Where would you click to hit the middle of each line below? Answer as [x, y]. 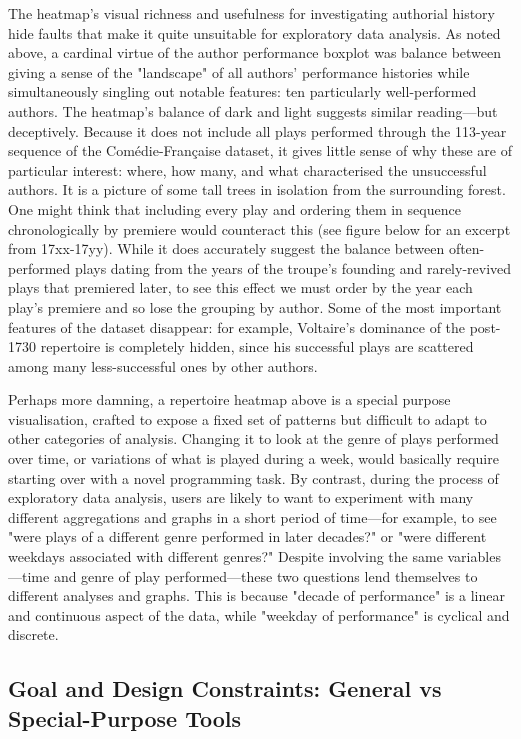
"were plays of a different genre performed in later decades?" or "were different [247, 536]
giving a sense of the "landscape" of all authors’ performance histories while [239, 71]
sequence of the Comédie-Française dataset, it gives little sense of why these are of [260, 150]
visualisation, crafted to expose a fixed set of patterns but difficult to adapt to [247, 418]
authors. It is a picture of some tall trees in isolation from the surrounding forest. [257, 189]
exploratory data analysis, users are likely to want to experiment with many [241, 497]
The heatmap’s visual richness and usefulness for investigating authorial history [251, 13]
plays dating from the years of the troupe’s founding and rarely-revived [293, 267]
